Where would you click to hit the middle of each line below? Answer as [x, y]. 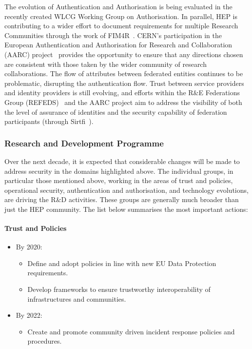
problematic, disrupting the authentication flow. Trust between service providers [124, 83]
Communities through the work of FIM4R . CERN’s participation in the [113, 35]
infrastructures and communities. [77, 298]
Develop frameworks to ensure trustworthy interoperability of [119, 289]
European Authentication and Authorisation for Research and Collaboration [118, 45]
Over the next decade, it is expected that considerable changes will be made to [122, 161]
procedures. [45, 341]
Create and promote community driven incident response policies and [131, 331]
